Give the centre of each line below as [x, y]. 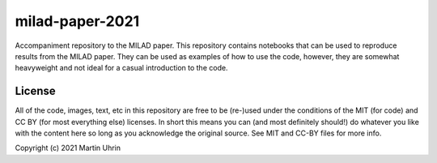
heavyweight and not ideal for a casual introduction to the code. [121, 68]
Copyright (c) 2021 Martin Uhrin [68, 148]
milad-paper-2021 [77, 21]
